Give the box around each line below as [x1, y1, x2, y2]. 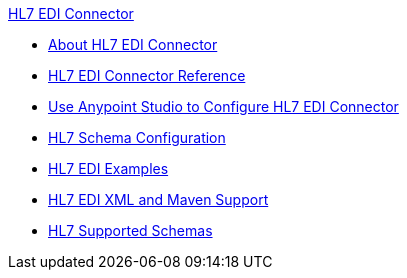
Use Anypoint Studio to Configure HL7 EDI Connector [48, 98, 399, 115]
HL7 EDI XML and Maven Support [48, 191, 269, 208]
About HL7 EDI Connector [48, 36, 218, 53]
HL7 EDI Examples [48, 160, 169, 177]
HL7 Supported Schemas [48, 222, 213, 239]
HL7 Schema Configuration [48, 129, 226, 146]
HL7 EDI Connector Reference [48, 67, 246, 84]
